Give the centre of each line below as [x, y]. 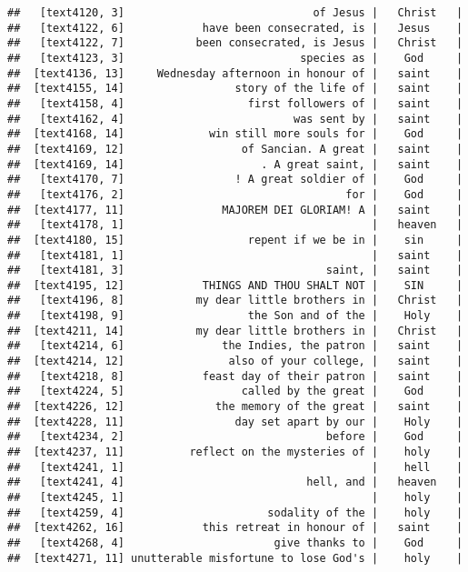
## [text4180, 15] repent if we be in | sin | [235, 240]
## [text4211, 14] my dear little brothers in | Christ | [235, 331]
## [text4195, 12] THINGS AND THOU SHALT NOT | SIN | [235, 285]
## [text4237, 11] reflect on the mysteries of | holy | [235, 452]
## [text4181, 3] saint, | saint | [235, 271]
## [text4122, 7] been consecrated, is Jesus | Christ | [235, 43]
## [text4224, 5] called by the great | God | [235, 391]
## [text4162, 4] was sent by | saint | [235, 119]
